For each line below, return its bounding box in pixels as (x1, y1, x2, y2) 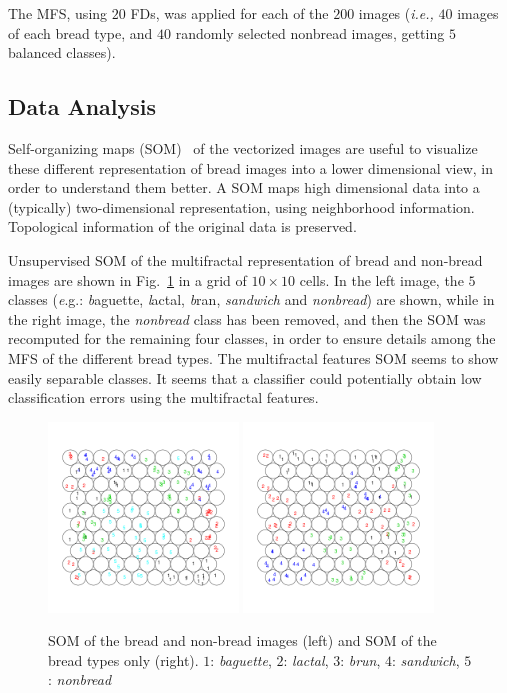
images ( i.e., (358, 3, 434, 23)
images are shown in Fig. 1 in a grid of (8, 269, 247, 290)
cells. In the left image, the (299, 269, 464, 290)
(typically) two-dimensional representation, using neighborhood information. (8, 196, 475, 217)
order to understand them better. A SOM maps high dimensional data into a (8, 177, 480, 198)
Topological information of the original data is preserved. (8, 216, 357, 237)
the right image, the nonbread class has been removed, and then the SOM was (8, 308, 486, 329)
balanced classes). (8, 42, 116, 63)
